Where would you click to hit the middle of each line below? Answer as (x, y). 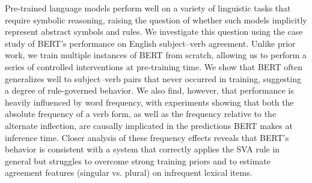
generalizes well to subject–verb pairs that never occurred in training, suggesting (153, 78)
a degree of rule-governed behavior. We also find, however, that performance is (149, 90)
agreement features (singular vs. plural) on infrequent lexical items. (129, 172)
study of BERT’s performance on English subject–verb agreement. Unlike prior (150, 43)
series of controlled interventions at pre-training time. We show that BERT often (154, 66)
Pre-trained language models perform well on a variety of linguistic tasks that (148, 8)
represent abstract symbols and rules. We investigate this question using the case (154, 31)
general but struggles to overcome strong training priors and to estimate (138, 160)
